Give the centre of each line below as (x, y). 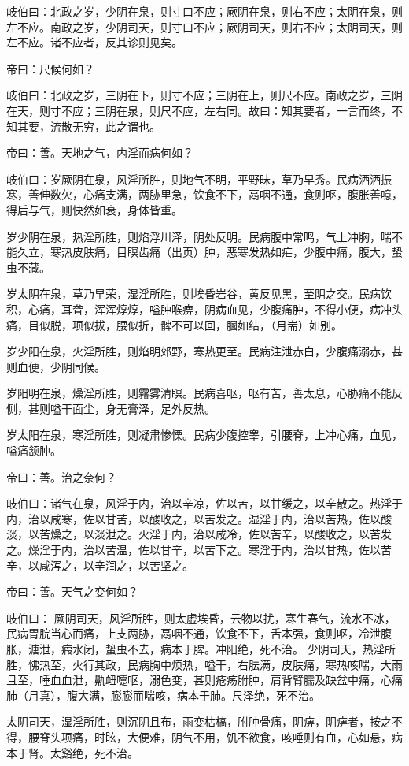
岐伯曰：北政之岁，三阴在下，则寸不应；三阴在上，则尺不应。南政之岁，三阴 (204, 95)
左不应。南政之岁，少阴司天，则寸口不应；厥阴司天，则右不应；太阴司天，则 (204, 26)
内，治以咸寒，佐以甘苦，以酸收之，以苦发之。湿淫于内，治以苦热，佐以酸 (199, 518)
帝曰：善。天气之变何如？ (72, 591)
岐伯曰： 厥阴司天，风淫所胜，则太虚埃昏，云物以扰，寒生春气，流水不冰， (201, 617)
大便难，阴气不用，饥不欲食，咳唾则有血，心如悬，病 (265, 736)
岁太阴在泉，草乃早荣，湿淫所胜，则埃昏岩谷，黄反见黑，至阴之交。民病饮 (199, 294)
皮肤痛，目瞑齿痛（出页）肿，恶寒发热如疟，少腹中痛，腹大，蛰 (237, 252)
